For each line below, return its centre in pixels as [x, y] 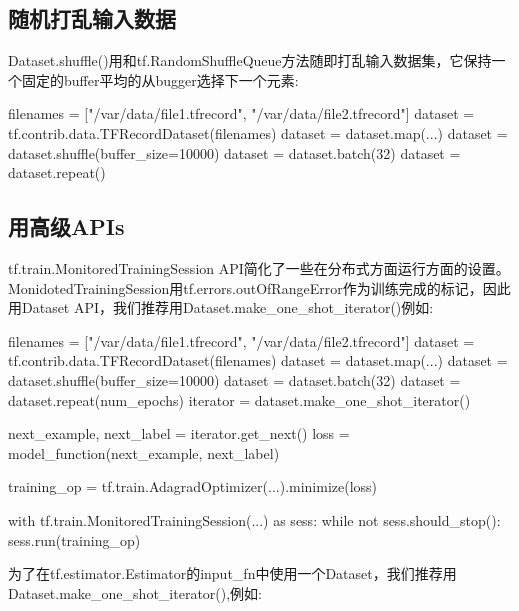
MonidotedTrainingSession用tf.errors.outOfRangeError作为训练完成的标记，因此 [259, 287]
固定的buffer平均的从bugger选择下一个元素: [160, 79]
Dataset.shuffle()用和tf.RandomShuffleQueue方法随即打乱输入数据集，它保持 [250, 60]
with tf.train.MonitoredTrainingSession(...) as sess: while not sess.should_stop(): [254, 519]
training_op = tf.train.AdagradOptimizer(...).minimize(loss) [193, 486]
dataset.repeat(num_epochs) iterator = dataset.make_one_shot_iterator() [239, 399]
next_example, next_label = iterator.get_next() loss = [179, 433]
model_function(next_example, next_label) [144, 452]
